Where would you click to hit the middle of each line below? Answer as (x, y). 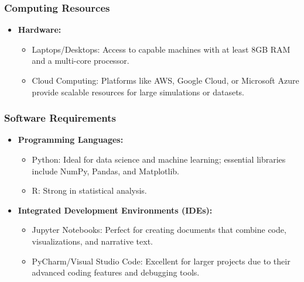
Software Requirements (60, 118)
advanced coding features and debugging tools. (116, 272)
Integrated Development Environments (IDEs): (115, 210)
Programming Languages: (71, 140)
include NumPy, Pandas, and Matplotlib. (105, 171)
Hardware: (40, 30)
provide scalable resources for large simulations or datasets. (138, 92)
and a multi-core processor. (81, 61)
